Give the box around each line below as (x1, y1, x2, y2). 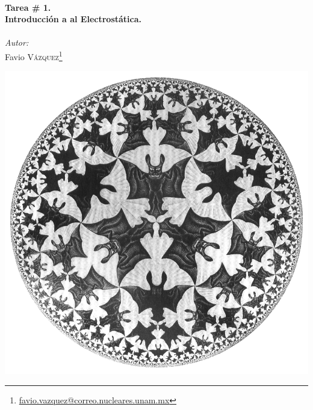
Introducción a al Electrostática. (5, 13, 141, 25)
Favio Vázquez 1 (5, 48, 63, 63)
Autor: (5, 36, 29, 49)
